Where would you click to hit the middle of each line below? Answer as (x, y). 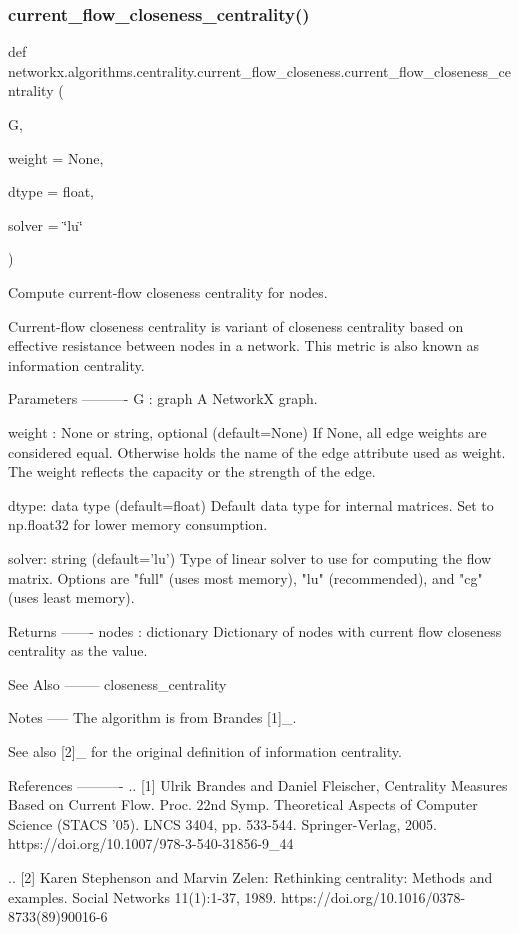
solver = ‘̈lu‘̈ (45, 224)
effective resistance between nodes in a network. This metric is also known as (244, 345)
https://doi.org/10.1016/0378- (373, 896)
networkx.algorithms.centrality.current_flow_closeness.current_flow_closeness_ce (259, 70)
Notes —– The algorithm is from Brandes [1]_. (152, 717)
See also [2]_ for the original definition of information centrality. (205, 751)
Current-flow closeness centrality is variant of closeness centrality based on (236, 325)
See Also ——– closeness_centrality (117, 683)
